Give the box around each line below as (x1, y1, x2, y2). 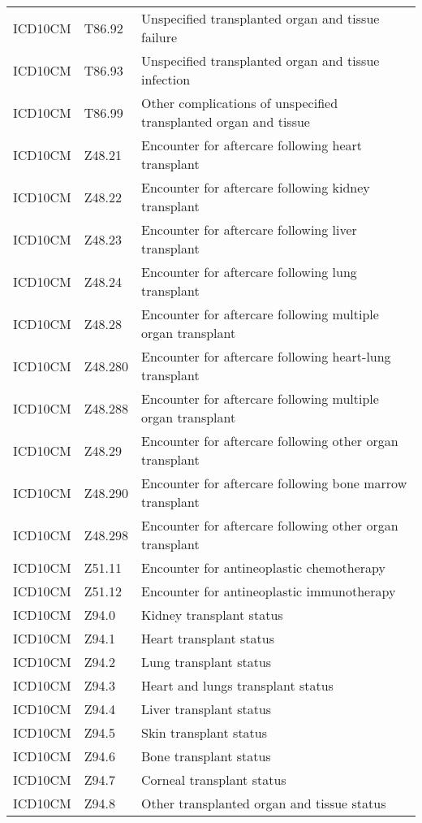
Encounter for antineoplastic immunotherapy (141, 582, 396, 600)
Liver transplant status (141, 700, 272, 718)
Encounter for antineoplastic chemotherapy (141, 558, 385, 577)
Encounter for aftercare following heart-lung (141, 347, 391, 366)
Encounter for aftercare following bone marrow (141, 474, 407, 492)
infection (141, 70, 191, 89)
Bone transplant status (141, 747, 271, 765)
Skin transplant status (141, 723, 268, 742)
